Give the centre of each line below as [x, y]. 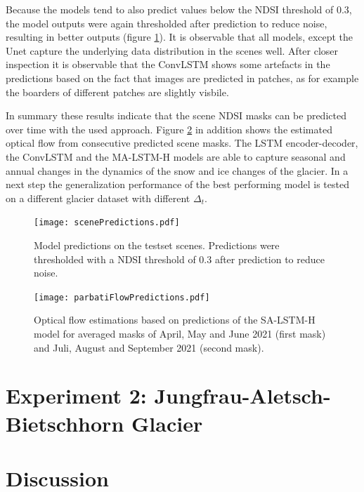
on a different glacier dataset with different [98, 198]
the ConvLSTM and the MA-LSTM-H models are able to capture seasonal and [176, 156]
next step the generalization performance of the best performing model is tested [177, 184]
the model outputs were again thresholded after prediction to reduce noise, [167, 23]
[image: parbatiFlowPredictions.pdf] [122, 297]
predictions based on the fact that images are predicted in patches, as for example [182, 78]
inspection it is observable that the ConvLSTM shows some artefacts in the [168, 64]
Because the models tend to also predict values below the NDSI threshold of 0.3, [179, 9]
